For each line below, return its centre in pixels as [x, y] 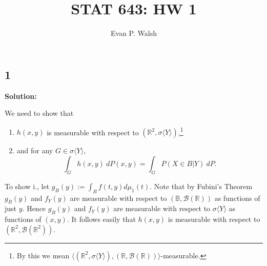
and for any [35, 150]
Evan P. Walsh [134, 33]
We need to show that [39, 113]
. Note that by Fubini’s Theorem [201, 186]
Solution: [21, 96]
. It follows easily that [101, 219]
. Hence [34, 208]
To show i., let [27, 186]
